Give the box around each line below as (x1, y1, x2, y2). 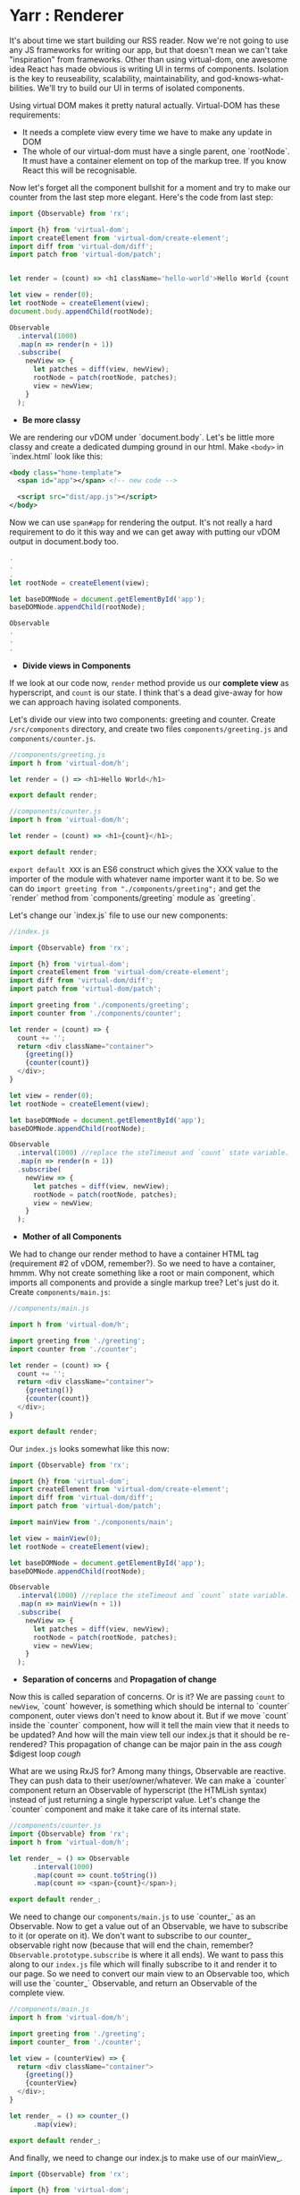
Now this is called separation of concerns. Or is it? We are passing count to (9, 1692, 286, 1702)
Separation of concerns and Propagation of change (21, 1674, 217, 1685)
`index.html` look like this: (9, 450, 103, 461)
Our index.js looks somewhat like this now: (9, 1443, 170, 1453)
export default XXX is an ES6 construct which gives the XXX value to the (9, 863, 279, 874)
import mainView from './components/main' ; (9, 1518, 174, 1527)
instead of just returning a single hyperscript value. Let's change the (9, 1795, 261, 1805)
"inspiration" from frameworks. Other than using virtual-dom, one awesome (9, 54, 287, 64)
